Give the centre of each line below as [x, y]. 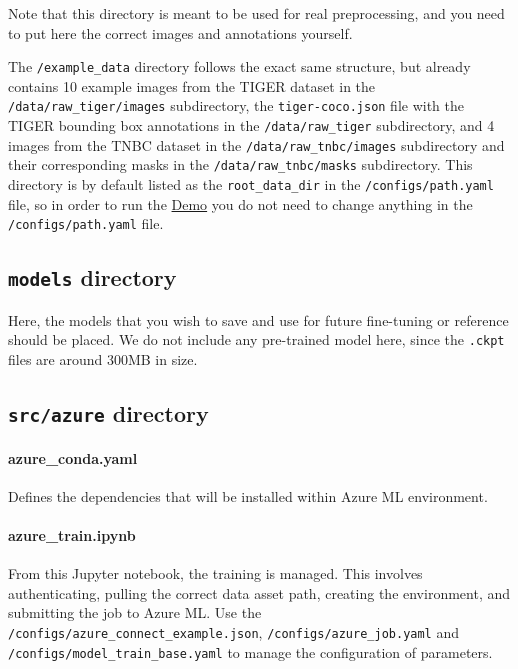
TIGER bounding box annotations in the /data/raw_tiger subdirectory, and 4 [251, 125]
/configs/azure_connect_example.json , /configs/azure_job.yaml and [234, 631]
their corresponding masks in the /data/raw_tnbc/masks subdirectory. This [240, 164]
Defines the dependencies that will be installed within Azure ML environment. [248, 495]
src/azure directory [108, 412]
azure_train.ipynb [72, 534]
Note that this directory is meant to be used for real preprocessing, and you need [256, 13]
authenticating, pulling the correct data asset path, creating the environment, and [259, 592]
